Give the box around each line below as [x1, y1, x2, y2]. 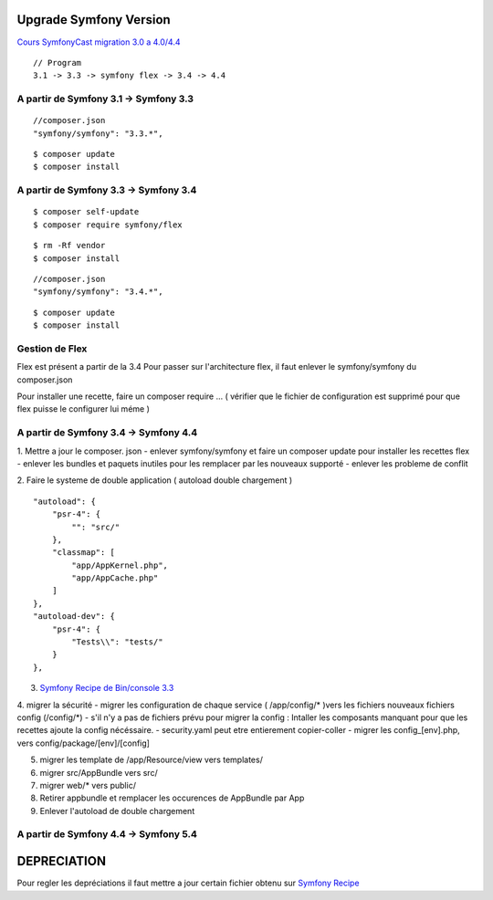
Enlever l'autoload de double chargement [39, 805, 195, 816]
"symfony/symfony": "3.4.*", [33, 287, 163, 297]
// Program [33, 58, 82, 68]
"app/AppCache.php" [71, 573, 159, 583]
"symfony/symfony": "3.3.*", [33, 128, 163, 139]
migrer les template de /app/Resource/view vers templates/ [39, 754, 264, 766]
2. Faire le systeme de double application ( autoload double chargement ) [16, 475, 293, 486]
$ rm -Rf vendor [33, 240, 106, 251]
